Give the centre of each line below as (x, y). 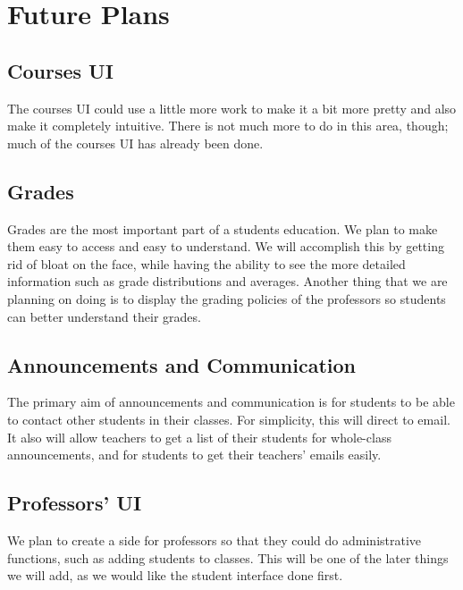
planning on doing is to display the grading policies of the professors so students (227, 298)
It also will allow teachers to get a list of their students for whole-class (199, 437)
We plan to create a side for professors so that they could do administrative (215, 539)
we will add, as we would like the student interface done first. (175, 575)
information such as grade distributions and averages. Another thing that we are (227, 281)
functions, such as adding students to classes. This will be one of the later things (228, 557)
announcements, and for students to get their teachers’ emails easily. (194, 455)
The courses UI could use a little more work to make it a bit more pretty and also (232, 108)
